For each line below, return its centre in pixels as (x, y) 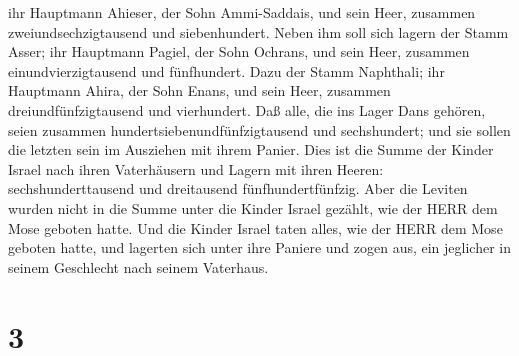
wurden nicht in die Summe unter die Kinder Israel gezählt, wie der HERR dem (253, 207)
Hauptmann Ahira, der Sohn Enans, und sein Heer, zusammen (199, 90)
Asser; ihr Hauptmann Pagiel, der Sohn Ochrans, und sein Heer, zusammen (239, 51)
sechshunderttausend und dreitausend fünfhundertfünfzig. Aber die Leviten (238, 188)
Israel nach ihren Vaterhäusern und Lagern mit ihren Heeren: (196, 168)
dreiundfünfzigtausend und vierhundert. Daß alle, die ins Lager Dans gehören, (247, 109)
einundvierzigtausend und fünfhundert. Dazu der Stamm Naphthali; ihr (226, 70)
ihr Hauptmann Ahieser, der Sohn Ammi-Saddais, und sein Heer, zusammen (242, 12)
